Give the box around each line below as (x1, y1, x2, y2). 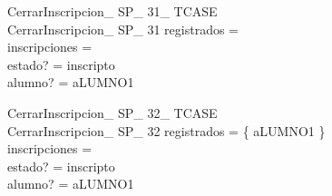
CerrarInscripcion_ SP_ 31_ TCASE (7, 2, 218, 20)
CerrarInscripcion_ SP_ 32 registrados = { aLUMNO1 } (7, 121, 326, 140)
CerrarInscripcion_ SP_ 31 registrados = (7, 19, 239, 38)
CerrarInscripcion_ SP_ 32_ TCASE (7, 103, 218, 122)
